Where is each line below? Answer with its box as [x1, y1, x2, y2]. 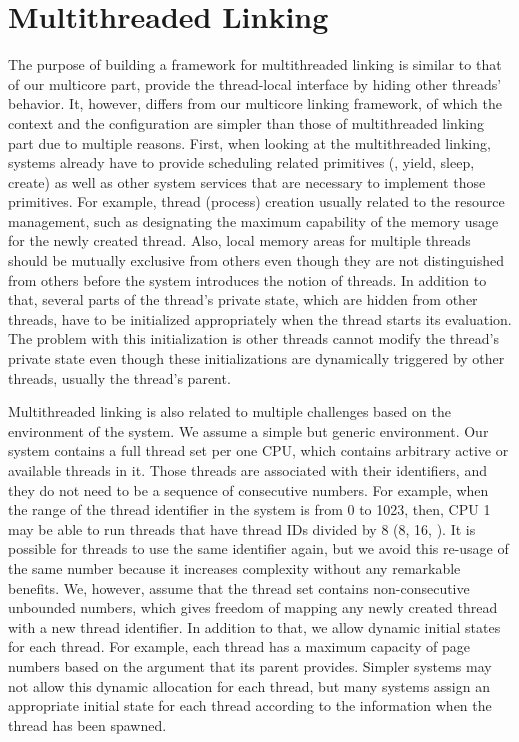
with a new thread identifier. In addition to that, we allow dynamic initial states [8, 616, 501, 637]
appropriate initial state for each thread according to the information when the [8, 695, 492, 716]
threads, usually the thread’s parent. [8, 367, 231, 388]
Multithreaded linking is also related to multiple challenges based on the [8, 401, 451, 422]
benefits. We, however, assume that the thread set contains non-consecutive [8, 577, 470, 598]
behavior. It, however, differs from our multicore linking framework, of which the [8, 93, 502, 114]
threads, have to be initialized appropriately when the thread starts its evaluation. [8, 308, 512, 329]
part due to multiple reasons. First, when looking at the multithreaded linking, [8, 132, 491, 153]
